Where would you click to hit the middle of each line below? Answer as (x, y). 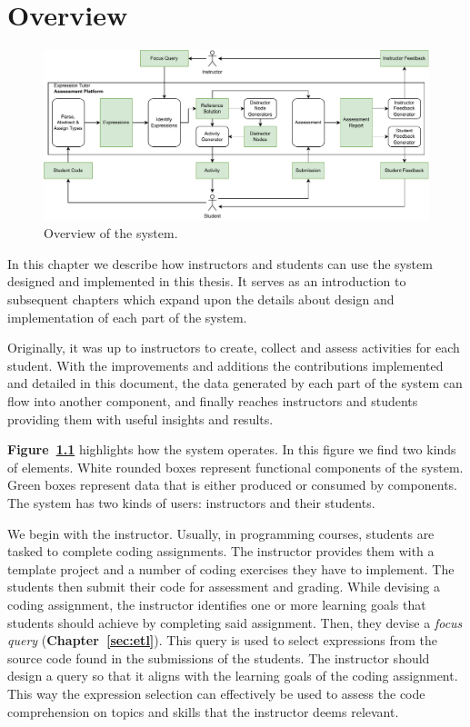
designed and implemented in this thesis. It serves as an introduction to (207, 281)
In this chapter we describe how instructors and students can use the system (220, 263)
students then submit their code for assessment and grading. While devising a (224, 587)
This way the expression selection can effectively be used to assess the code (216, 693)
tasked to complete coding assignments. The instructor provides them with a (221, 551)
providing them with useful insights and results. (140, 418)
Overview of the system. (111, 233)
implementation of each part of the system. (127, 317)
